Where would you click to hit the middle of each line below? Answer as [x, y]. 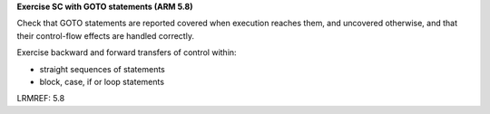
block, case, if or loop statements [102, 81]
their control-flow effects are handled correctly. [106, 35]
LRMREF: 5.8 [41, 99]
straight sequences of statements [102, 69]
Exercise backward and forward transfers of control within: [127, 52]
